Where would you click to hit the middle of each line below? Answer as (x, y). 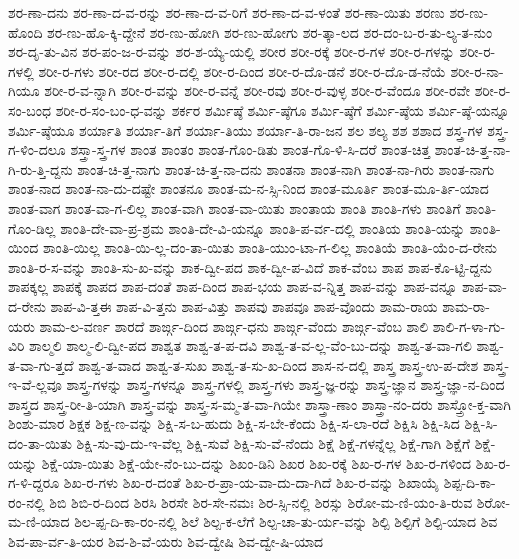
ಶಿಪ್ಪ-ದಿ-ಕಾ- (469, 482)
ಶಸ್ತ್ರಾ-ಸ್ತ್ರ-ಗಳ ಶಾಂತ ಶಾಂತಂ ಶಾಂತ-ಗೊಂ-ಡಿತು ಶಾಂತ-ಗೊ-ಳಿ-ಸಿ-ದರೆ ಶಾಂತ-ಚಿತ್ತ (250, 149)
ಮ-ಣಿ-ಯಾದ (39, 521)
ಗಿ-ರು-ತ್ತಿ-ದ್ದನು (40, 168)
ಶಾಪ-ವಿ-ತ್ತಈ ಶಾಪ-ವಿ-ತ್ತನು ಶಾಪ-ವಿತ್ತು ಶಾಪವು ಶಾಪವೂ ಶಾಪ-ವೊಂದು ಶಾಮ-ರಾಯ (244, 305)
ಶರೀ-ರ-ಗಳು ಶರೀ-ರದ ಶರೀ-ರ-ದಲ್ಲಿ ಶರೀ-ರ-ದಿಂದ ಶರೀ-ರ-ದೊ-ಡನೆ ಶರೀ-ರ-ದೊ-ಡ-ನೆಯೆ (242, 70)
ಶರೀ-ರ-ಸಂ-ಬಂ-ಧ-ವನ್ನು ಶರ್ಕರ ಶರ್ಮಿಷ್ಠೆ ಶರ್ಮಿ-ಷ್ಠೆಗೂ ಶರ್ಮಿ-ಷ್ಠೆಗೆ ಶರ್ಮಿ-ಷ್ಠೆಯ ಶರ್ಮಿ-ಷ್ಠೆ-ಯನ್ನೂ (282, 109)
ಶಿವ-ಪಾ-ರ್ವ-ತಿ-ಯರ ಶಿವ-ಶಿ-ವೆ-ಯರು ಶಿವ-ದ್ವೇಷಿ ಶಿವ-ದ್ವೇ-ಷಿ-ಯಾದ (166, 541)
